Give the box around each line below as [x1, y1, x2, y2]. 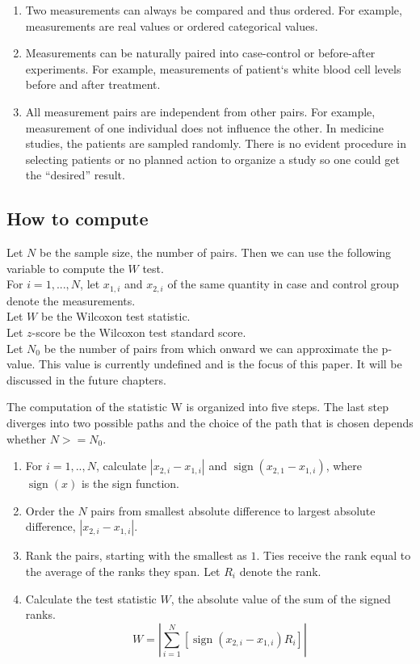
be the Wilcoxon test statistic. [40, 308, 191, 325]
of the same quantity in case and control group [167, 275, 399, 292]
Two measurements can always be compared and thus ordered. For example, [25, 2, 402, 18]
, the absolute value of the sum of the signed [170, 590, 391, 607]
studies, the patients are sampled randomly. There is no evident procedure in [25, 135, 406, 152]
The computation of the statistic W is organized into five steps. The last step [6, 398, 389, 415]
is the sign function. [81, 475, 180, 492]
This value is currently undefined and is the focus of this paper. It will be [39, 355, 402, 372]
